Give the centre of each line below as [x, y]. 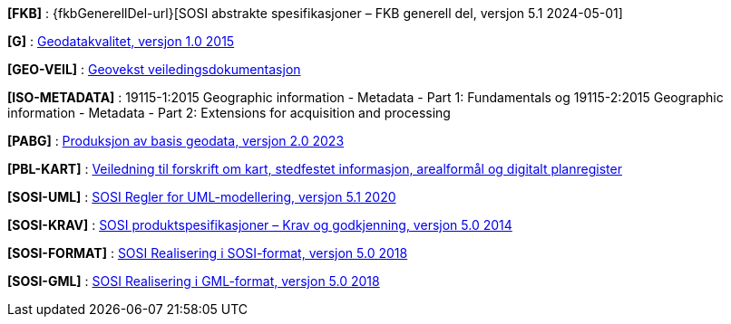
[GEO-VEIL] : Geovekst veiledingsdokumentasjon [154, 69]
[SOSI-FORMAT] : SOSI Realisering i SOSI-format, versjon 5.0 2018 [208, 253]
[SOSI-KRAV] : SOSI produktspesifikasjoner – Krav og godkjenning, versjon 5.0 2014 [260, 225]
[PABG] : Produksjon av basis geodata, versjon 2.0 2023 [176, 141]
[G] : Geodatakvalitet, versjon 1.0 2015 [121, 41]
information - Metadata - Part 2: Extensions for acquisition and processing [229, 113]
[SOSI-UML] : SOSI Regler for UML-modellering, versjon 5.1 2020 [202, 197]
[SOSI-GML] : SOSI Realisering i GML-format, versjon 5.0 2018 [194, 281]
